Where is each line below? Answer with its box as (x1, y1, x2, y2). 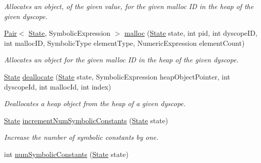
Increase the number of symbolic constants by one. (4, 132, 159, 142)
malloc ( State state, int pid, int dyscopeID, (124, 28, 257, 38)
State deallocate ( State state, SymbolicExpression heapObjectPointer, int (4, 71, 230, 81)
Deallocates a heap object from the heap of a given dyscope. (4, 98, 186, 109)
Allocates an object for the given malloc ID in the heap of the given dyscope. (4, 54, 239, 65)
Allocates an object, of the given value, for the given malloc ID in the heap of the (4, 1, 254, 11)
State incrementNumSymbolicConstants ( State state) (4, 115, 168, 125)
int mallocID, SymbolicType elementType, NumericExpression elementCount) (4, 37, 245, 48)
